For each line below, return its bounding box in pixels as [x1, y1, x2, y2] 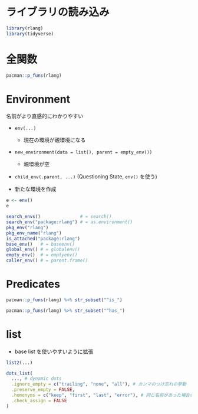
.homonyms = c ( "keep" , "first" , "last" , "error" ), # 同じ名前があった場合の [11, 392, 194, 399]
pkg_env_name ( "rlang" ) [6, 230, 62, 236]
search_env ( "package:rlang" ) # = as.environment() [6, 219, 133, 225]
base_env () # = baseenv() [6, 241, 75, 247]
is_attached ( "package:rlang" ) [6, 236, 81, 242]
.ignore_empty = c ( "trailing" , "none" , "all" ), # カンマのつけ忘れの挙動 [11, 382, 187, 387]
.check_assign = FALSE [11, 397, 67, 403]
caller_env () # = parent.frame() [6, 257, 88, 263]
